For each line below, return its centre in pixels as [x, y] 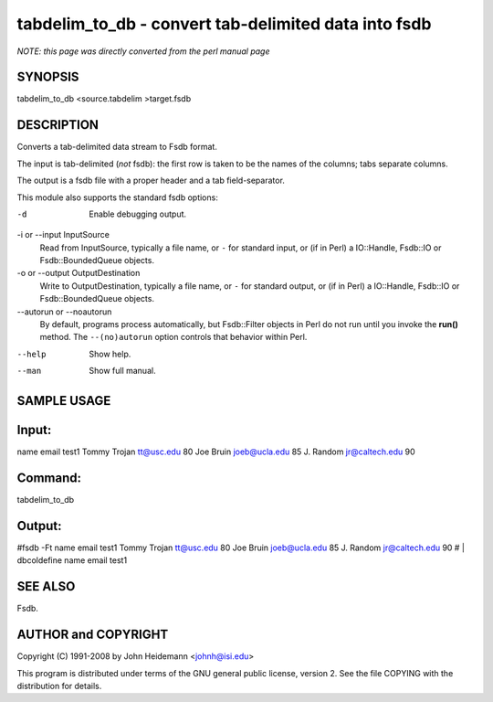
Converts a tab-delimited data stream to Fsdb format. [117, 147]
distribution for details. [59, 686]
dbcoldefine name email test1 [72, 560]
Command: [49, 478]
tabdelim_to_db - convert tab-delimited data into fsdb [224, 24]
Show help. [110, 354]
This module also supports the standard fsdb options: [117, 197]
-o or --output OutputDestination [79, 273]
